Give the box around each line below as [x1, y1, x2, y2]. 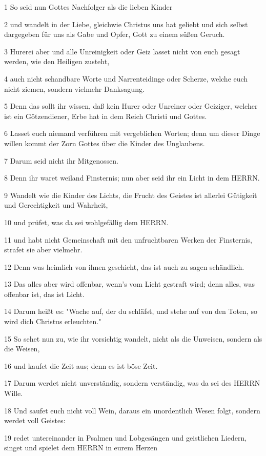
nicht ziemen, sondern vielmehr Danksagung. [4, 83, 145, 94]
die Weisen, [4, 343, 40, 354]
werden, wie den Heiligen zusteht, [4, 56, 110, 67]
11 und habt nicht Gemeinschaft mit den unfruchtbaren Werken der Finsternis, [4, 234, 252, 245]
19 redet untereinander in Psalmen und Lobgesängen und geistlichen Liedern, [4, 432, 247, 443]
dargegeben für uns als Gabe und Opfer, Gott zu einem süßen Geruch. [4, 29, 225, 39]
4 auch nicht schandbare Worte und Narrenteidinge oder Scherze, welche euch [4, 73, 248, 84]
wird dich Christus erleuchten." [4, 316, 101, 327]
